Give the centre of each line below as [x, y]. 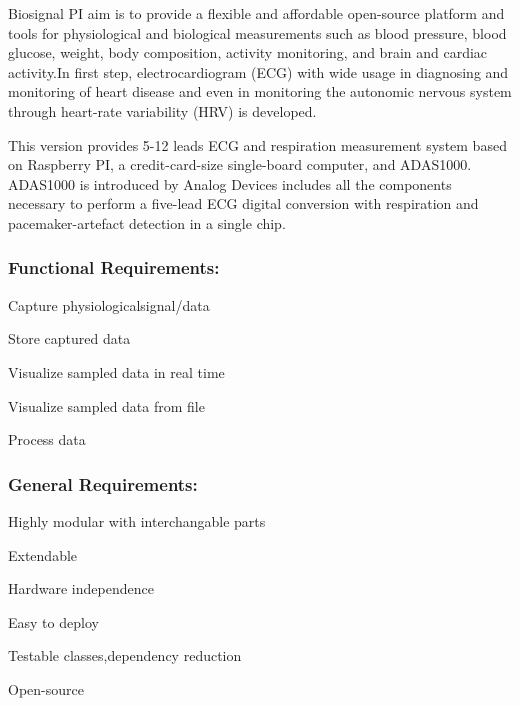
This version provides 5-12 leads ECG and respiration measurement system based [257, 144]
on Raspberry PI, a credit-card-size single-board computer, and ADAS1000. [240, 164]
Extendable [43, 554]
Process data [47, 439]
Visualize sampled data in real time [116, 371]
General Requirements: [103, 483]
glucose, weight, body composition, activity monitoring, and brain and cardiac [248, 52]
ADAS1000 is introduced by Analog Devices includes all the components [230, 183]
